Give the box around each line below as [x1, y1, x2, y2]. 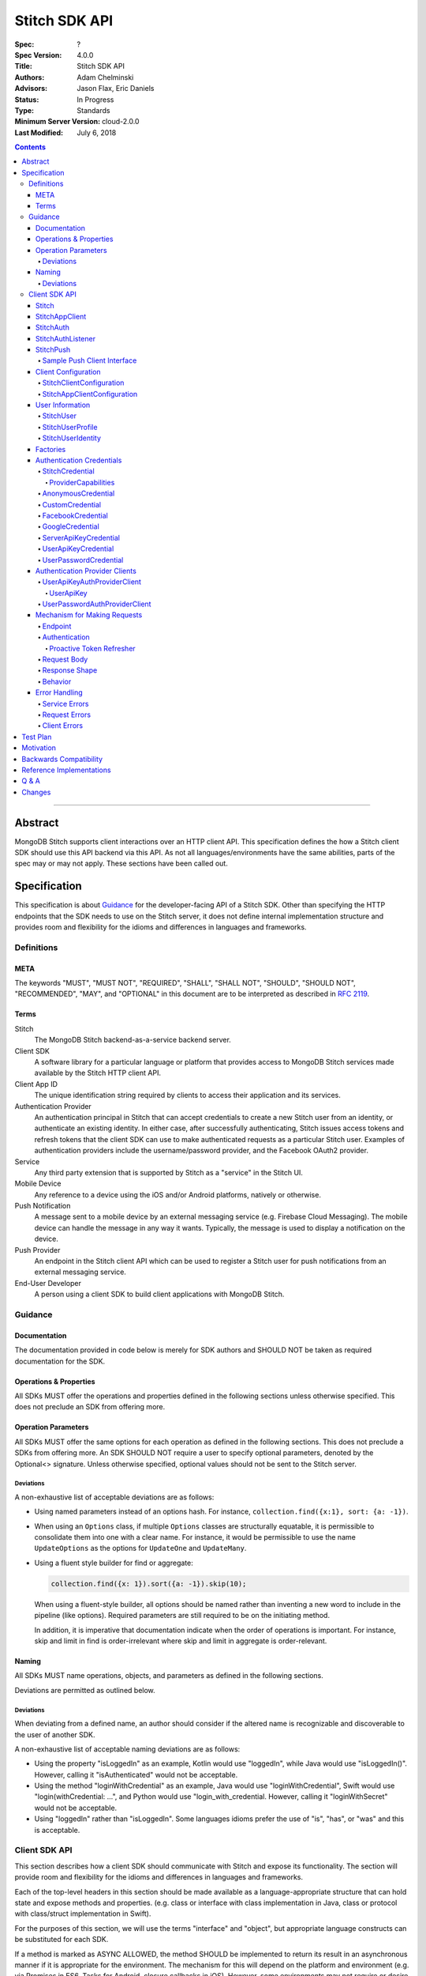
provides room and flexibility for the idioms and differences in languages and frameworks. [14, 922, 307, 932]
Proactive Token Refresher [49, 643, 136, 653]
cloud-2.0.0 [101, 117, 140, 126]
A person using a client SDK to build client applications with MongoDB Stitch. [34, 1289, 285, 1299]
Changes [21, 787, 51, 797]
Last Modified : [14, 127, 63, 138]
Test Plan [21, 732, 52, 741]
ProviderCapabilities [49, 477, 115, 487]
